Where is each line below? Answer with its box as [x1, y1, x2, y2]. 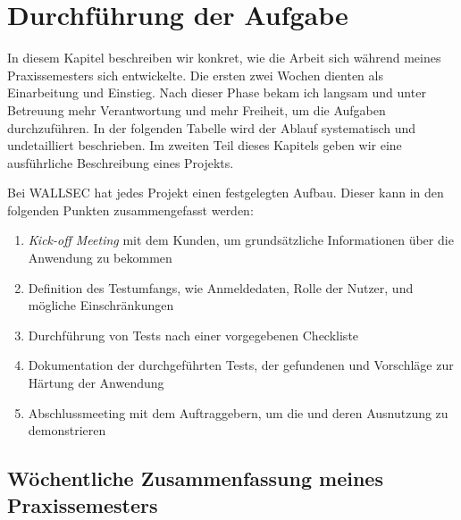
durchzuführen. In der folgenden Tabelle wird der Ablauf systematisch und [7, 118, 416, 137]
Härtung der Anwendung [28, 373, 164, 392]
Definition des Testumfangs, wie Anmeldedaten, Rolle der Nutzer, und [28, 278, 414, 297]
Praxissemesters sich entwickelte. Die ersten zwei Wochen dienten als [7, 65, 383, 84]
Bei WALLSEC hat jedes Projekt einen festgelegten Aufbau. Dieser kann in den [7, 183, 444, 202]
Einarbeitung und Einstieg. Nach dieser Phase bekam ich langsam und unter [7, 83, 426, 102]
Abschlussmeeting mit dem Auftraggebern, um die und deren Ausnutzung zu [28, 403, 448, 422]
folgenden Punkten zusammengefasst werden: [7, 200, 254, 219]
